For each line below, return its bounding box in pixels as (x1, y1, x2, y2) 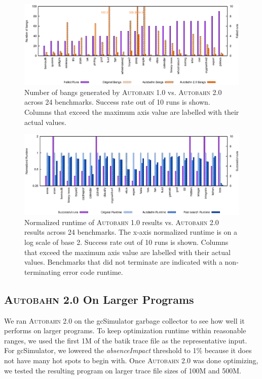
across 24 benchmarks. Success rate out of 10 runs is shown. (24, 97, 210, 107)
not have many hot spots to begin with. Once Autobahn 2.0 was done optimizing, (4, 355, 258, 365)
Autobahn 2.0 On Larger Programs (4, 291, 194, 307)
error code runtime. (63, 266, 123, 277)
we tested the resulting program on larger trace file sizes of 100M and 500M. (4, 365, 241, 375)
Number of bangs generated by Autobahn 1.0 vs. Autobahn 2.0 (24, 86, 222, 97)
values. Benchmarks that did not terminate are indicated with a (24, 257, 222, 267)
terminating (24, 266, 61, 277)
